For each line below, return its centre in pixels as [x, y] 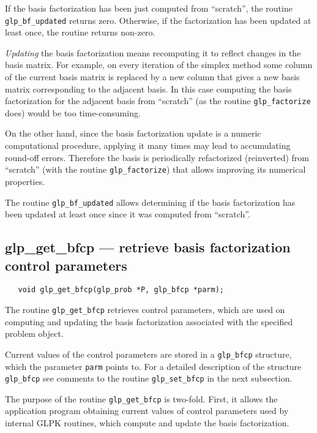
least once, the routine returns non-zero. [80, 32]
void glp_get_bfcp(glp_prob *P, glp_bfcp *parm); [121, 290]
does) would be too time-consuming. [73, 112]
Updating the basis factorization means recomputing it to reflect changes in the [153, 52]
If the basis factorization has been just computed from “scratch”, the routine [149, 8]
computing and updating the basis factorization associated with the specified [149, 321]
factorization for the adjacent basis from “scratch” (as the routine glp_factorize [158, 101]
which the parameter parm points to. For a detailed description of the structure [153, 366]
